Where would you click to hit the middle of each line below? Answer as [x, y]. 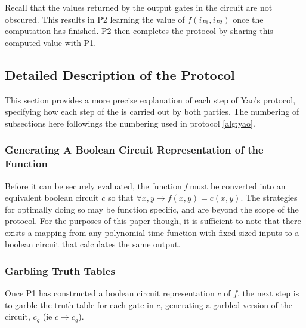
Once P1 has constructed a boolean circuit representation [110, 293]
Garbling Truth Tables [60, 270]
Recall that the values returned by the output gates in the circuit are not [139, 7]
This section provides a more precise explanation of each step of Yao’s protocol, [150, 99]
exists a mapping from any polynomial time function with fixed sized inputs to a [152, 232]
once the [248, 19]
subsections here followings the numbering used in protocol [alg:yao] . [130, 123]
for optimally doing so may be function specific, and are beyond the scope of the [152, 209]
